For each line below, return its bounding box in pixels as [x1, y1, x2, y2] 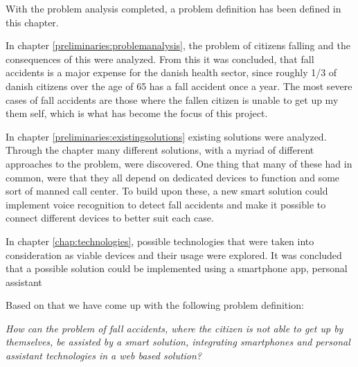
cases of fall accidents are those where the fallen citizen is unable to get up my [6, 92, 339, 107]
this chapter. [6, 15, 59, 29]
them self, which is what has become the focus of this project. [6, 106, 268, 120]
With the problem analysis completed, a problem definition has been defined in [6, 1, 341, 15]
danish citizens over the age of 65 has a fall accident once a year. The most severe [6, 78, 352, 93]
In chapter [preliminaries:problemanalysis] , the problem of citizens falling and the [6, 38, 350, 53]
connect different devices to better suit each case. [6, 211, 214, 225]
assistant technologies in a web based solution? [6, 348, 202, 363]
